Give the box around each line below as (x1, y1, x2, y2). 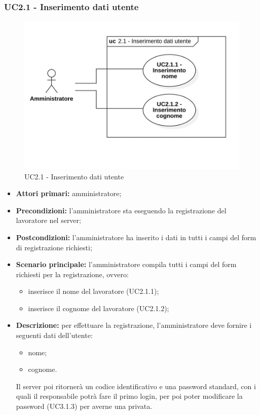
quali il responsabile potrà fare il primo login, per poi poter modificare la (16, 391, 243, 401)
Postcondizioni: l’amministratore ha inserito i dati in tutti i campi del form (16, 232, 256, 242)
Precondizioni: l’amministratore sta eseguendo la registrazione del (16, 205, 227, 215)
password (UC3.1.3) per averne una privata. (16, 401, 153, 411)
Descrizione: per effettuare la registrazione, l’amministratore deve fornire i (16, 320, 252, 330)
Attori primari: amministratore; (16, 188, 122, 199)
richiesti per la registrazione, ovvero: (16, 269, 129, 279)
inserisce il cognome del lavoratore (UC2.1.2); (28, 303, 169, 313)
